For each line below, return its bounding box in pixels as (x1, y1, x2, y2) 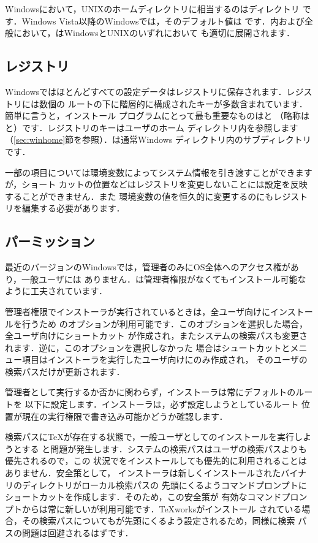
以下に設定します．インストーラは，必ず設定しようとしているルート (25, 398, 299, 411)
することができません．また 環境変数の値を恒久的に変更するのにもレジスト (5, 189, 308, 202)
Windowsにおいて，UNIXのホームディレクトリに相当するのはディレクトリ (5, 2, 300, 15)
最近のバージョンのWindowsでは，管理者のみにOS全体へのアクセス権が (5, 260, 290, 273)
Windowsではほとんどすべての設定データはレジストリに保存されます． (5, 85, 287, 97)
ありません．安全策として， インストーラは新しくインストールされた (5, 466, 281, 479)
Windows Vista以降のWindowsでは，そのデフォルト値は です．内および (21, 14, 305, 27)
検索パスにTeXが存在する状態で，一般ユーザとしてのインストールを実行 (5, 430, 295, 443)
